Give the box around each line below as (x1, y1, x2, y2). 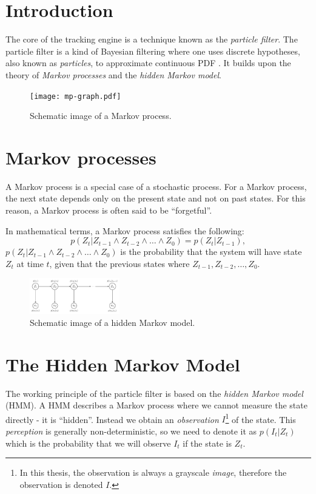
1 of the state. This (225, 411, 296, 425)
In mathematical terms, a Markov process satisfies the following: (5, 224, 244, 237)
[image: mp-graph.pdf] (30, 92, 121, 101)
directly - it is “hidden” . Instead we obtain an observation (5, 413, 219, 425)
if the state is (183, 436, 232, 449)
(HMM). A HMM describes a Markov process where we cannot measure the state (5, 399, 308, 411)
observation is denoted (19, 478, 103, 490)
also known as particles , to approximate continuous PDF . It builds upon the (5, 56, 291, 69)
